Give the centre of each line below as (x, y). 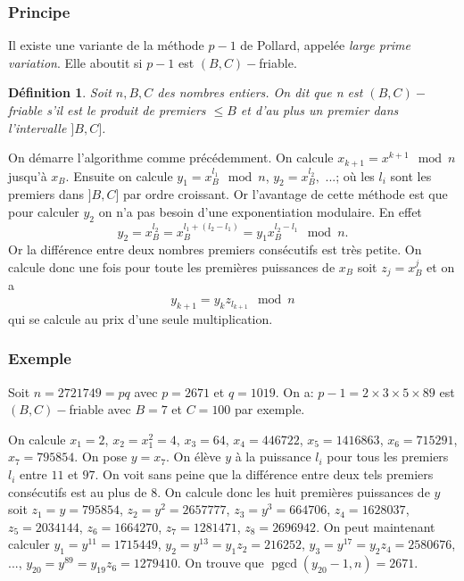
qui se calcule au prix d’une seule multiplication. (141, 318)
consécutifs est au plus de (78, 491)
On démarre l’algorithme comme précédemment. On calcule (171, 158)
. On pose (101, 456)
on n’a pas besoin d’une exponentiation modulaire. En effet (260, 212)
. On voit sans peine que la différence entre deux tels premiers (264, 474)
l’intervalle (37, 127)
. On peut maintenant (376, 526)
